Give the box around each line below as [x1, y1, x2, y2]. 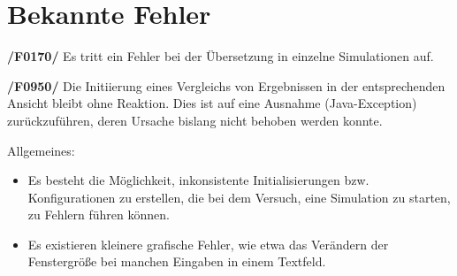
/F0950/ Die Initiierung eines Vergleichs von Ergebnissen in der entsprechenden [7, 76, 446, 95]
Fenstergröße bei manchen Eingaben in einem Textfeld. [27, 252, 326, 271]
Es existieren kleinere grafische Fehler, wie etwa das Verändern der [27, 234, 389, 253]
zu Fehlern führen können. [27, 205, 170, 224]
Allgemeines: [7, 141, 75, 159]
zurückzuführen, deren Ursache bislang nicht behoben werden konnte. [7, 111, 383, 129]
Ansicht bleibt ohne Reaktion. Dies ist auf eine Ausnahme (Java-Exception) [7, 94, 417, 112]
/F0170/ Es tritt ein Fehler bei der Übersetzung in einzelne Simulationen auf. [7, 47, 434, 65]
